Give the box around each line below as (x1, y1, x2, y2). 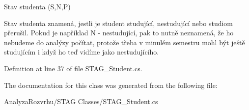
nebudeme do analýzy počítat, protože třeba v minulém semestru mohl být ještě (4, 37, 245, 47)
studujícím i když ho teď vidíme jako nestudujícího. (4, 47, 159, 57)
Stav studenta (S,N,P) (4, 1, 71, 11)
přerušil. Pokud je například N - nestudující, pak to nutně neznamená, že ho (4, 27, 234, 38)
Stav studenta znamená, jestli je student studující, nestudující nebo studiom (4, 18, 233, 28)
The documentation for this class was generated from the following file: (4, 80, 218, 90)
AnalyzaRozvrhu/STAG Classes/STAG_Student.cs (4, 96, 158, 107)
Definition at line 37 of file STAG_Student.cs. (4, 63, 142, 73)
